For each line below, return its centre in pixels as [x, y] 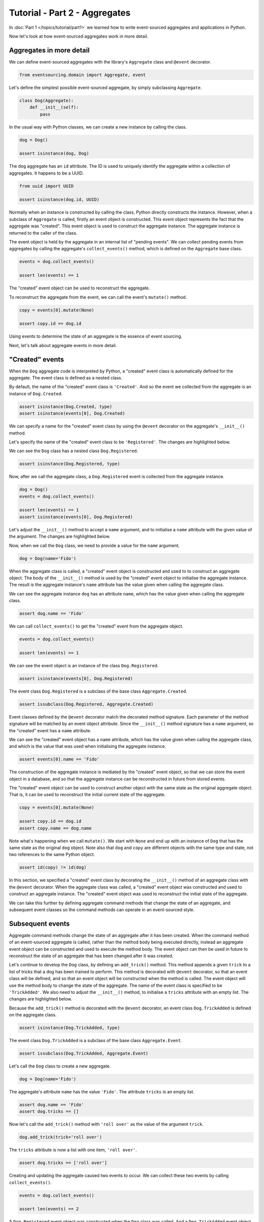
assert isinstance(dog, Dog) [54, 153]
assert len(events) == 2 [49, 1209]
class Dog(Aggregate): [46, 100]
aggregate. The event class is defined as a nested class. [66, 378]
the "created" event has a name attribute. [50, 730]
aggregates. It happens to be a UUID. [46, 173]
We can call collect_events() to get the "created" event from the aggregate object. [96, 626]
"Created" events [37, 359]
